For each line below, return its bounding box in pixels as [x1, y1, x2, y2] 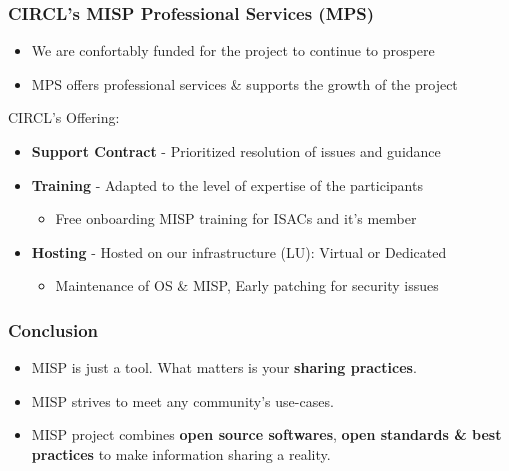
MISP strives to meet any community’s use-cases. [31, 390, 334, 411]
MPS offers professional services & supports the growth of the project [31, 73, 458, 94]
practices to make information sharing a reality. [31, 443, 331, 464]
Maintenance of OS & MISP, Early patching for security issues [55, 275, 439, 296]
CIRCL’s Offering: [8, 107, 120, 128]
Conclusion [8, 317, 98, 342]
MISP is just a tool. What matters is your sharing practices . [31, 357, 417, 378]
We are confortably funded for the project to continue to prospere [31, 40, 435, 61]
